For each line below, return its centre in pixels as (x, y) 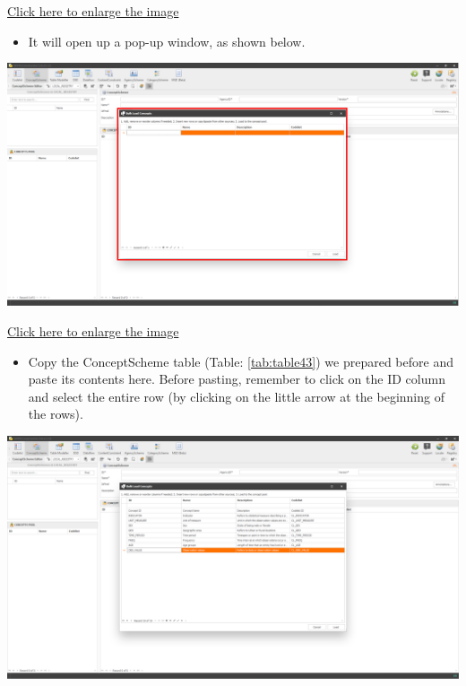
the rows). (56, 414)
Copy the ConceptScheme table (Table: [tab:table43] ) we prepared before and (241, 361)
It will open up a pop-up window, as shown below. (167, 41)
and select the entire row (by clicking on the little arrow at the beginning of (236, 396)
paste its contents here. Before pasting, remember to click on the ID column (237, 379)
